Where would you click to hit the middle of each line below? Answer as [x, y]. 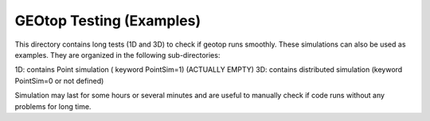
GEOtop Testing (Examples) [108, 21]
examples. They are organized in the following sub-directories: [117, 55]
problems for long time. [53, 106]
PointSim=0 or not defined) [59, 81]
